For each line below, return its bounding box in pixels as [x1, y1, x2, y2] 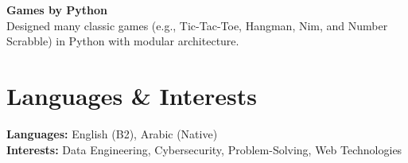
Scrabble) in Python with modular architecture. [6, 33, 239, 49]
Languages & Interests [6, 79, 258, 111]
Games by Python [6, 2, 108, 17]
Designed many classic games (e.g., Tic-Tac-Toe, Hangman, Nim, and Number [6, 17, 388, 33]
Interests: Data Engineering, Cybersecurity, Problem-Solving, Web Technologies [6, 141, 402, 157]
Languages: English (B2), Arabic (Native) [6, 125, 218, 142]
